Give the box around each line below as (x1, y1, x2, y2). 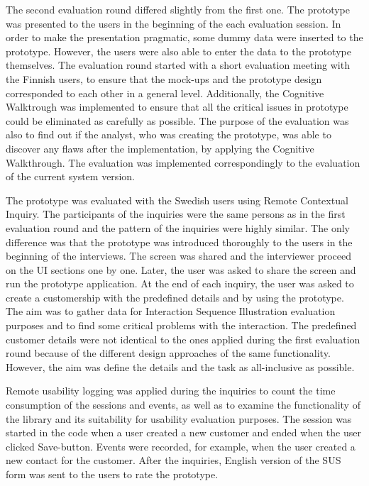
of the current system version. (6, 169, 135, 184)
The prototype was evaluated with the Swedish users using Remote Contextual (6, 192, 348, 207)
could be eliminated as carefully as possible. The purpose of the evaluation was (6, 113, 349, 128)
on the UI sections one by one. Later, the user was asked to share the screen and (6, 262, 356, 277)
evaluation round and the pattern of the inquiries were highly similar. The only (6, 220, 350, 235)
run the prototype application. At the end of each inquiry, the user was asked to (6, 276, 354, 291)
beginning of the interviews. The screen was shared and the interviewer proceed (6, 248, 352, 263)
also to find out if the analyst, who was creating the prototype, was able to (6, 127, 331, 142)
